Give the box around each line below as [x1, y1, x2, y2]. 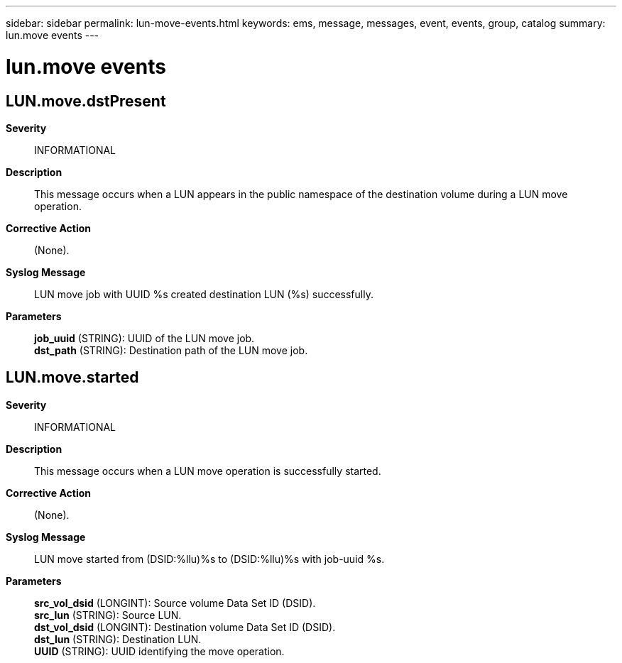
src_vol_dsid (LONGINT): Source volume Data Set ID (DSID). [34, 596, 316, 609]
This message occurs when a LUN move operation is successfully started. [34, 464, 381, 477]
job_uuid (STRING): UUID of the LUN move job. [34, 331, 255, 344]
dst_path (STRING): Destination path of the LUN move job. [34, 344, 308, 356]
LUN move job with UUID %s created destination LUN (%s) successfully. [34, 287, 373, 300]
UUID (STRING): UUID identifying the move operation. [34, 645, 285, 657]
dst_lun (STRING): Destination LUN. [34, 632, 202, 645]
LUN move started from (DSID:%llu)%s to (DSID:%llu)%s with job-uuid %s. [34, 552, 385, 565]
